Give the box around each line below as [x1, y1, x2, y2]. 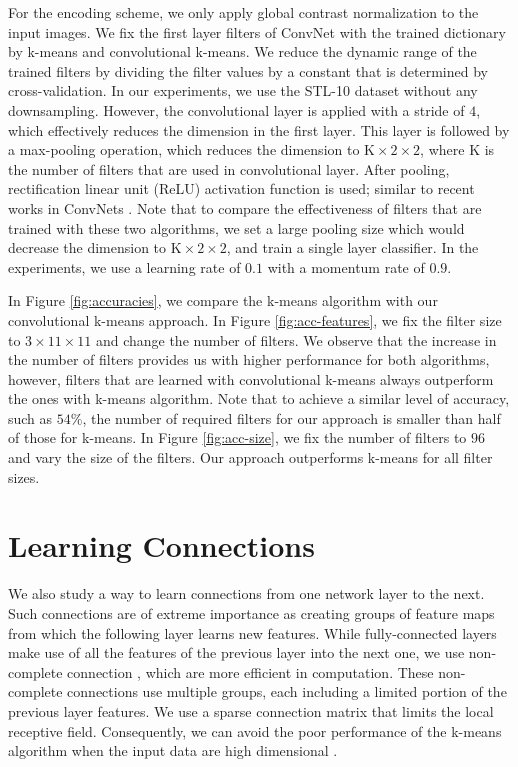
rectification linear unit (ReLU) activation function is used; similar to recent [8, 178, 475, 199]
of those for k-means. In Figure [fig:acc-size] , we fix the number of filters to [8, 427, 467, 448]
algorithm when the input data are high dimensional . [8, 740, 338, 761]
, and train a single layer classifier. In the [226, 237, 479, 258]
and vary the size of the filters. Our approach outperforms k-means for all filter [8, 447, 493, 468]
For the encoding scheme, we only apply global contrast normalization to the [8, 2, 479, 22]
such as [8, 407, 53, 428]
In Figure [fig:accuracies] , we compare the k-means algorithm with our [8, 290, 438, 311]
